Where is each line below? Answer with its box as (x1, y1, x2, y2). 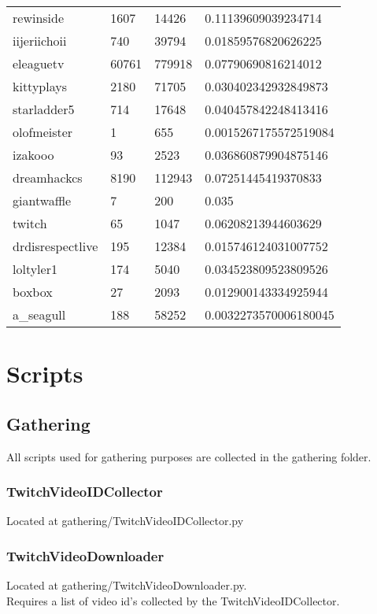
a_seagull (13, 305, 66, 324)
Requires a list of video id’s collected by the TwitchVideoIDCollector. (6, 592, 340, 608)
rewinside (13, 9, 65, 27)
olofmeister (13, 123, 73, 141)
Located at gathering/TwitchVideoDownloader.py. (6, 577, 247, 594)
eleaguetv (13, 54, 65, 72)
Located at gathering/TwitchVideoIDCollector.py (6, 512, 244, 529)
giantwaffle (13, 191, 72, 209)
